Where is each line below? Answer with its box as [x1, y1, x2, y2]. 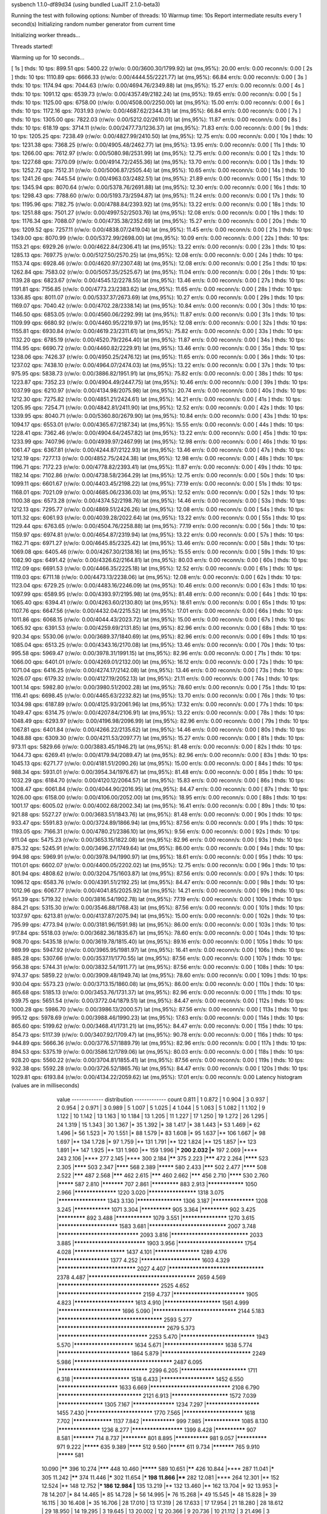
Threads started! [11, 42, 53, 50]
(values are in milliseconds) [11, 1082, 80, 1089]
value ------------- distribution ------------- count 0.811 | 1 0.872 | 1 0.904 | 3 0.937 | [56, 1096, 269, 1103]
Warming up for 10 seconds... [11, 53, 85, 61]
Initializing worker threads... [11, 31, 81, 39]
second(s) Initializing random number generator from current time [11, 20, 176, 27]
